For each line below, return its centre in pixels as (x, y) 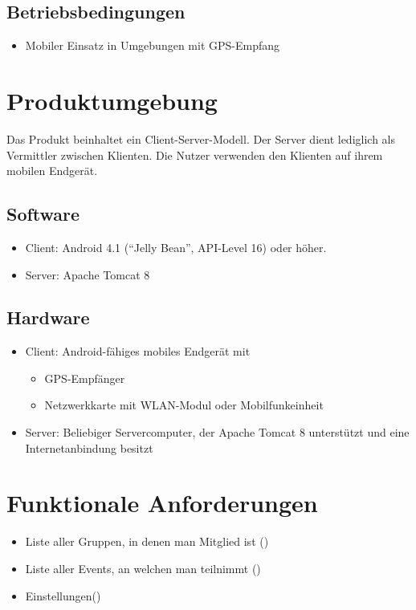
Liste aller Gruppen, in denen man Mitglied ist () (147, 541)
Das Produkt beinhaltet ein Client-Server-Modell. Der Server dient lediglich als (201, 138)
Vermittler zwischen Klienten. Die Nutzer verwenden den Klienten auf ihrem (195, 155)
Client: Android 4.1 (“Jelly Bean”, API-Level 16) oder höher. (176, 247)
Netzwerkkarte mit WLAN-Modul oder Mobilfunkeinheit (184, 405)
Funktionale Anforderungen (162, 503)
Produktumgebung (112, 100)
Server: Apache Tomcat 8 (88, 274)
